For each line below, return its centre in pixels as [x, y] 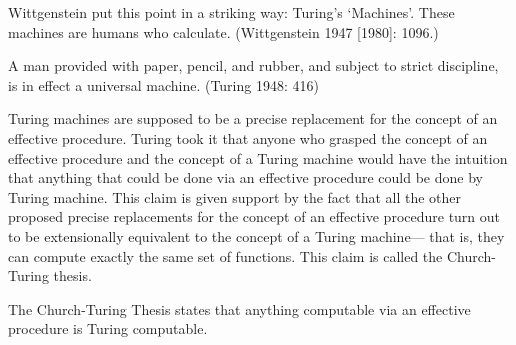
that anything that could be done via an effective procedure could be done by [245, 177]
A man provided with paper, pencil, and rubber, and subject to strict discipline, [253, 65]
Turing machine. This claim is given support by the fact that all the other [235, 196]
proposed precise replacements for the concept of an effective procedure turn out [254, 216]
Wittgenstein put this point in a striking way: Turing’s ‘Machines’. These [231, 12]
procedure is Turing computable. [108, 328]
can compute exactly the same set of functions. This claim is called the [225, 255]
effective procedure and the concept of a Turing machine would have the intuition [258, 157]
